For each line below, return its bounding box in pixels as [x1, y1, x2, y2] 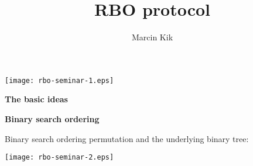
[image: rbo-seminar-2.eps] [5, 153, 114, 162]
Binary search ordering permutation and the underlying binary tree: [5, 132, 249, 144]
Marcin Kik [131, 31, 173, 43]
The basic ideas [5, 93, 68, 105]
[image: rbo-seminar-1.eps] [5, 76, 114, 85]
